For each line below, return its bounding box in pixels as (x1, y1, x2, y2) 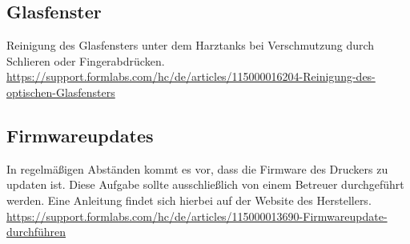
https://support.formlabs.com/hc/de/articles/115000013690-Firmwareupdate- (6, 207, 388, 224)
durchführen (6, 223, 66, 240)
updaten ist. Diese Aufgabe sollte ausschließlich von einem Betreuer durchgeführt (6, 176, 404, 193)
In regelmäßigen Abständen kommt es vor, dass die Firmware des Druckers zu (6, 160, 388, 177)
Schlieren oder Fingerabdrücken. (6, 52, 165, 69)
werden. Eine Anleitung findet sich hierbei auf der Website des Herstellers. (6, 191, 372, 208)
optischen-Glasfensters (6, 83, 115, 100)
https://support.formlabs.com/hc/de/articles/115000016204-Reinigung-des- (6, 68, 376, 85)
